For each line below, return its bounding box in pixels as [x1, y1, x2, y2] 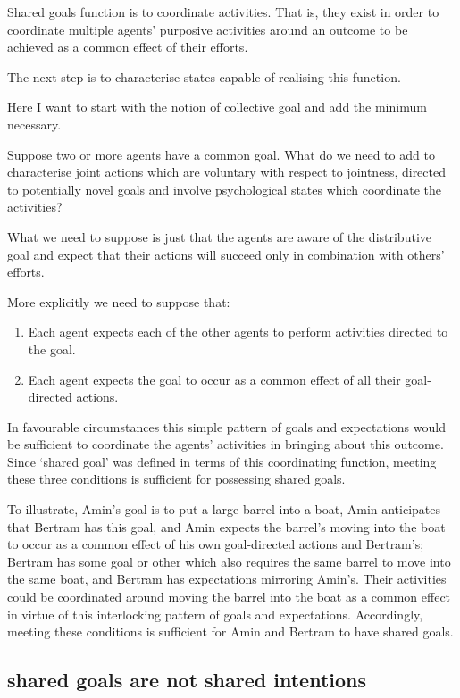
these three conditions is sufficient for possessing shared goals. [7, 469, 346, 488]
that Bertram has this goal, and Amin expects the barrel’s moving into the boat [7, 517, 446, 536]
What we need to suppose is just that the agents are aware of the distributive [7, 227, 431, 245]
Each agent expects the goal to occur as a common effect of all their [28, 370, 401, 388]
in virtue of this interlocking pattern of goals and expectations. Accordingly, [7, 604, 423, 623]
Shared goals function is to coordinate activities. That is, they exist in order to [7, 3, 439, 21]
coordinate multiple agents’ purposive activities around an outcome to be [7, 20, 408, 38]
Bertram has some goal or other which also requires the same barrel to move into [7, 552, 451, 570]
